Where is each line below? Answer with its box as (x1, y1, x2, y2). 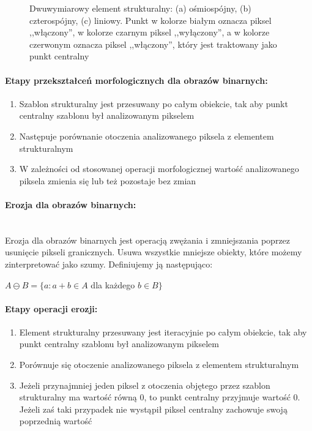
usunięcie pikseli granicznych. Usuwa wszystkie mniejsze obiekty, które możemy (5, 245, 302, 258)
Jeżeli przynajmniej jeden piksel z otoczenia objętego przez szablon (19, 378, 270, 391)
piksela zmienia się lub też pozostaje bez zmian (19, 174, 196, 187)
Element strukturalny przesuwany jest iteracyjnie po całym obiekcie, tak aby (19, 325, 307, 338)
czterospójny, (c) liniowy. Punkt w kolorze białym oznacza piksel (29, 13, 272, 26)
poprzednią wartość (19, 414, 92, 427)
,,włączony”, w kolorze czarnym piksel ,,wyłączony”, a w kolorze (29, 26, 270, 39)
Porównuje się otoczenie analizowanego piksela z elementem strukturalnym (19, 358, 299, 371)
